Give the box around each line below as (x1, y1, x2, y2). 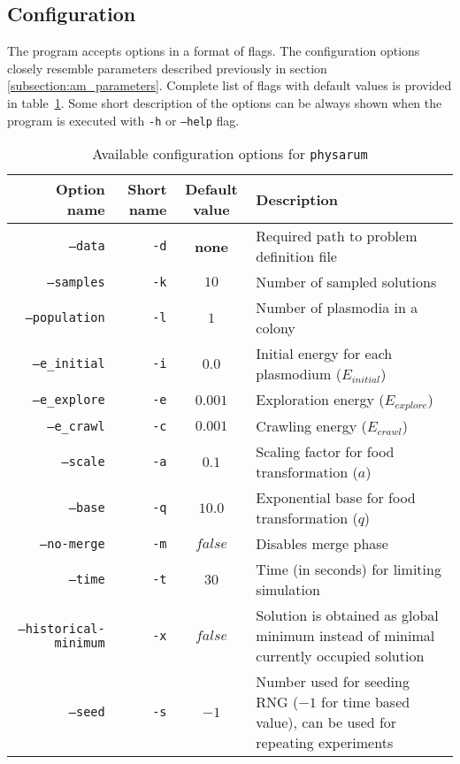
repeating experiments (256, 732, 394, 753)
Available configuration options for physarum (92, 143, 368, 164)
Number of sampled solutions (256, 271, 437, 293)
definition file (256, 246, 337, 267)
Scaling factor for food (256, 441, 395, 462)
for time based (321, 691, 410, 713)
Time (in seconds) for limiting (256, 559, 441, 580)
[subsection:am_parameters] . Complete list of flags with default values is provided (7, 76, 452, 95)
